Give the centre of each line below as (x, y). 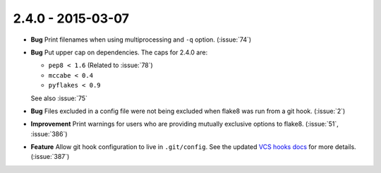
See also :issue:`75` (59, 98)
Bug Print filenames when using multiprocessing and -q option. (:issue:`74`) (141, 40)
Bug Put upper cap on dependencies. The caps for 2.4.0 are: (119, 52)
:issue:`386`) (49, 133)
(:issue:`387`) (50, 157)
